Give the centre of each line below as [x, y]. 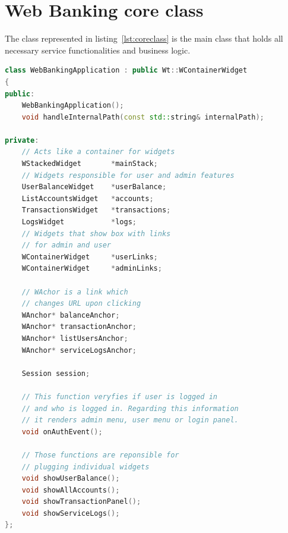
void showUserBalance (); [71, 479]
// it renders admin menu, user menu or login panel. [130, 420]
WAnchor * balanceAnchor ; [71, 315]
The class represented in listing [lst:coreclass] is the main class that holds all [144, 38]
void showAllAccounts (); [71, 490]
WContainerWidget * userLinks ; [90, 257]
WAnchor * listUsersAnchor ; [75, 338]
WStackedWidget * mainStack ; [90, 164]
